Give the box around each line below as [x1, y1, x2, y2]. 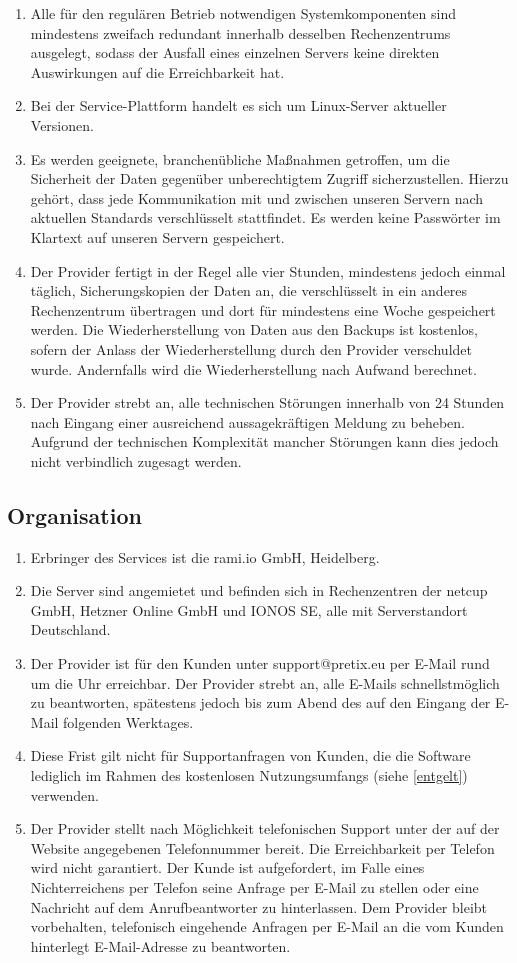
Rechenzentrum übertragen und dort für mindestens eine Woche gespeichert [30, 299, 496, 320]
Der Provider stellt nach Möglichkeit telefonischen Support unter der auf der [30, 818, 500, 839]
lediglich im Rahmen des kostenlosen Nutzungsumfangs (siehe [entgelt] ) [30, 765, 468, 786]
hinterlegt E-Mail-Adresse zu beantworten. [30, 935, 291, 956]
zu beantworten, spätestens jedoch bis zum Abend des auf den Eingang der [30, 692, 491, 713]
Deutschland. [30, 619, 111, 640]
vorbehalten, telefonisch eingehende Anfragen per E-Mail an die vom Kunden [30, 916, 504, 937]
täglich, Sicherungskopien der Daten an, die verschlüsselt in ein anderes [30, 280, 468, 301]
